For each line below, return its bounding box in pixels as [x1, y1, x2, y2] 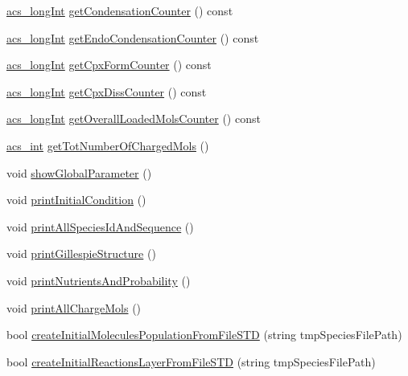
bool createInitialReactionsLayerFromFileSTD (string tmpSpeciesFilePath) [6, 353, 376, 370]
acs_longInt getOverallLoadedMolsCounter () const [6, 110, 261, 127]
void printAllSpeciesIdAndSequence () [6, 218, 194, 235]
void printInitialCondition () [6, 191, 146, 208]
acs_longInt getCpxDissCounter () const [6, 83, 207, 100]
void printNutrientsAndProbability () [6, 272, 191, 288]
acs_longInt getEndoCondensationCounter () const [6, 29, 259, 46]
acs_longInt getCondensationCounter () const [6, 2, 233, 18]
